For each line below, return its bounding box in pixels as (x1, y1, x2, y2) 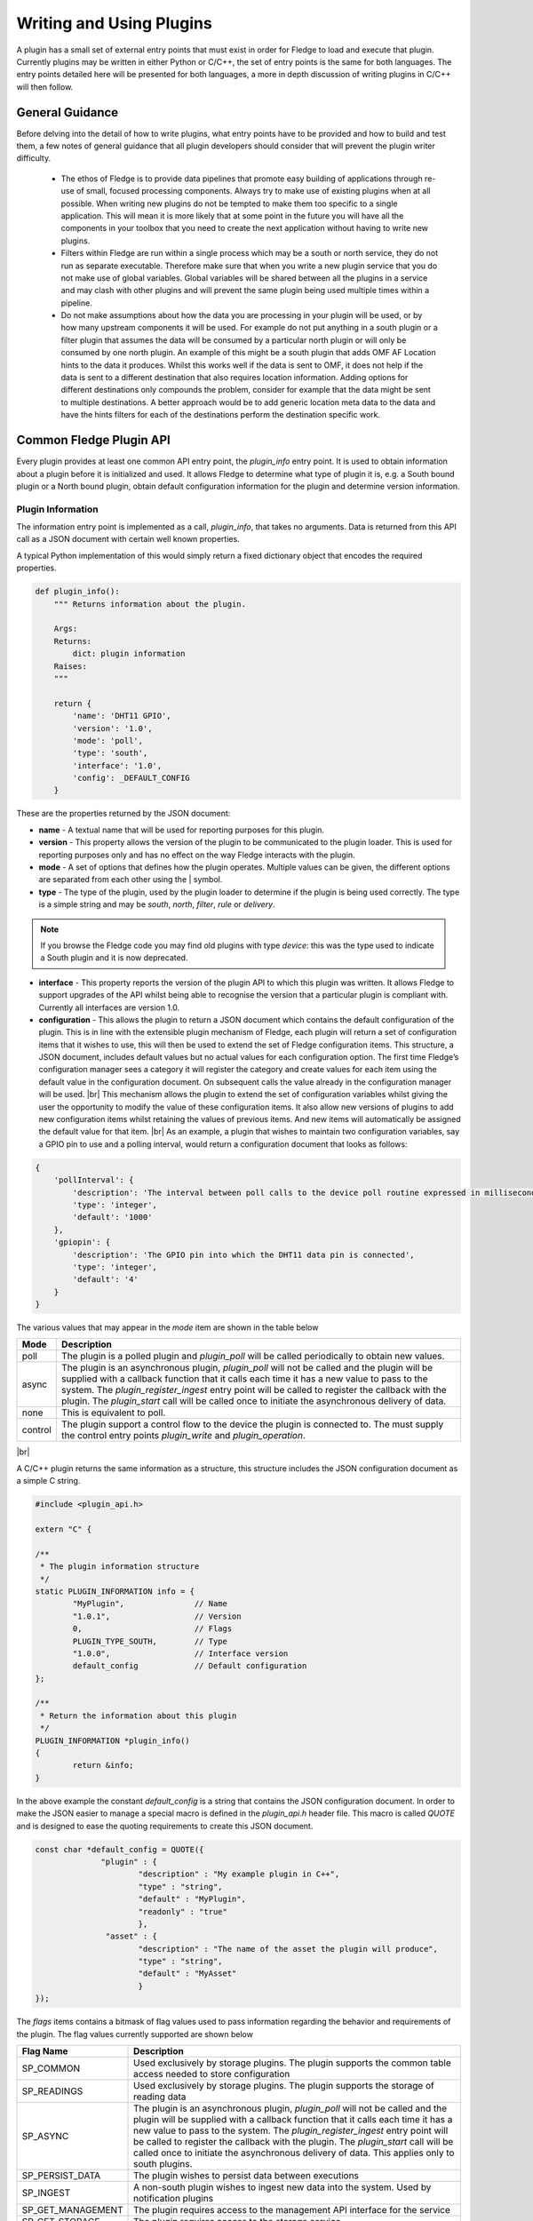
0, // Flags (72, 1624, 233, 1634)
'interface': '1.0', (72, 760, 163, 770)
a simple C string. (16, 1476, 81, 1486)
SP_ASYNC (21, 2130, 69, 2143)
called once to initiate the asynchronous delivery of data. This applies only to (133, 2146, 455, 2159)
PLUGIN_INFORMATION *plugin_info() (35, 1735, 190, 1746)
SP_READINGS (21, 2085, 84, 2098)
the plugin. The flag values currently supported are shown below (16, 2028, 253, 2039)
